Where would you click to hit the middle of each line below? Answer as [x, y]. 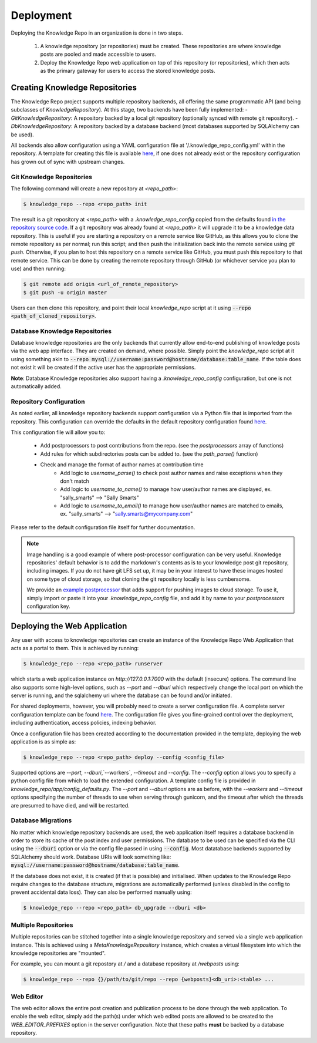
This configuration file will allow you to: [58, 432]
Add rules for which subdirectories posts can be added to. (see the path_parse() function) [149, 454]
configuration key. [48, 606]
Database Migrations [41, 820]
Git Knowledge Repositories [51, 177]
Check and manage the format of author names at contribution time [122, 465]
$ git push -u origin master [65, 292]
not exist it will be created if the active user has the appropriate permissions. [103, 368]
